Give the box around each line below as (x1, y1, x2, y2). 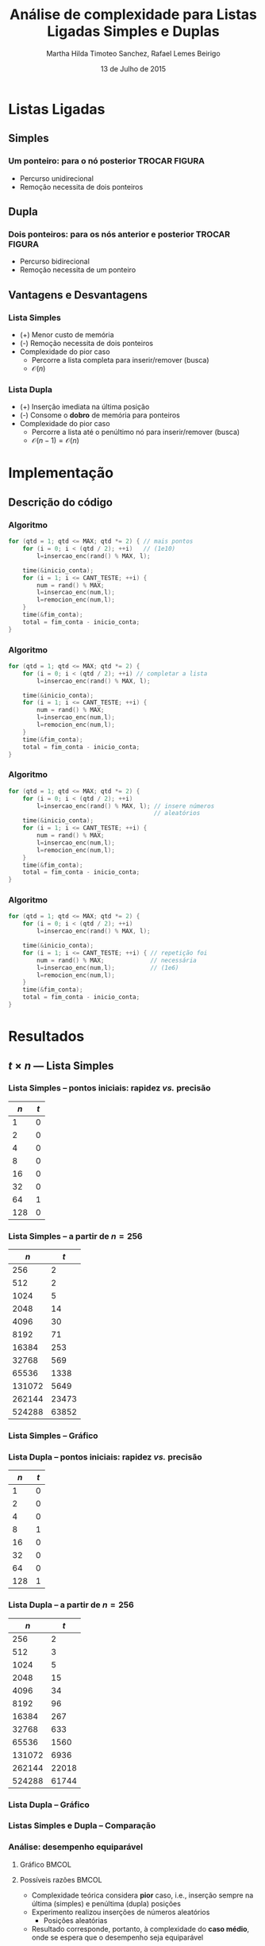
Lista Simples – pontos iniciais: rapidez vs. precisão (8, 1083, 211, 1094)
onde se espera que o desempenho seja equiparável (31, 1933, 204, 1942)
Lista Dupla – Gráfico (8, 1799, 90, 1810)
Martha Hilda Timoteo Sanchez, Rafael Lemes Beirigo (46, 48, 221, 58)
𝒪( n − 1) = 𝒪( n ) (31, 436, 79, 445)
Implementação (8, 464, 113, 482)
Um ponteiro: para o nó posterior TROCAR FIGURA (8, 156, 205, 167)
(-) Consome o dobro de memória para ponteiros (19, 410, 180, 420)
